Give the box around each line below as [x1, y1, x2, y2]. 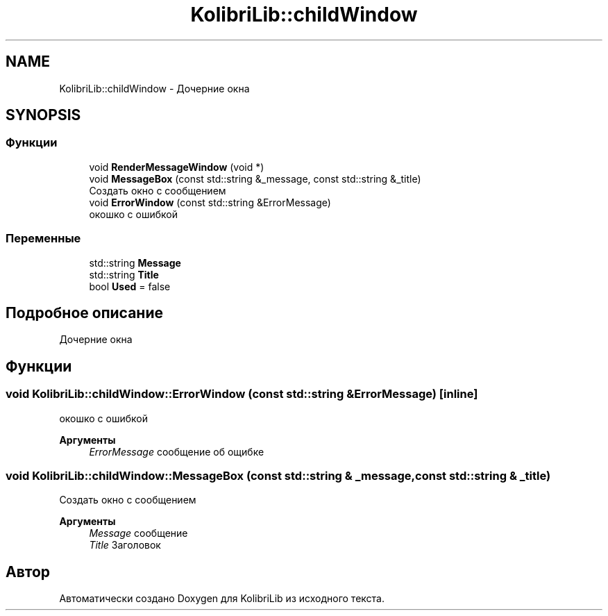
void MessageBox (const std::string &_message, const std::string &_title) [89, 172, 421, 185]
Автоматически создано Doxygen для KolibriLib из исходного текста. [59, 592, 385, 605]
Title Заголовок [89, 539, 161, 551]
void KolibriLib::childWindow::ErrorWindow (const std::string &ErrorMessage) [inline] [6, 387, 478, 401]
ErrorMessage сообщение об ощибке [89, 445, 264, 458]
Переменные [6, 231, 81, 246]
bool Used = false [89, 280, 171, 292]
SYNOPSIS [6, 106, 81, 124]
